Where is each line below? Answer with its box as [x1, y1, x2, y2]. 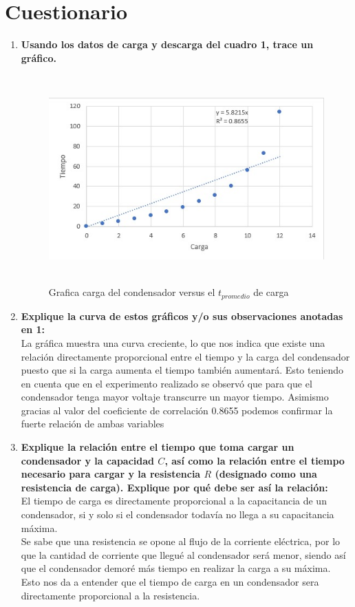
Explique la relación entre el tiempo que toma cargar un [21, 440, 294, 454]
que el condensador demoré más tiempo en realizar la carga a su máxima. [21, 561, 331, 575]
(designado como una [215, 467, 317, 481]
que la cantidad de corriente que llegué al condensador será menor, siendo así [21, 547, 346, 562]
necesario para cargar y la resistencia [21, 467, 201, 481]
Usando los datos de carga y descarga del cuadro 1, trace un [21, 37, 314, 52]
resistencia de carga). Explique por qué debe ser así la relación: [21, 480, 328, 494]
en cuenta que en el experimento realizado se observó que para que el [21, 376, 312, 390]
